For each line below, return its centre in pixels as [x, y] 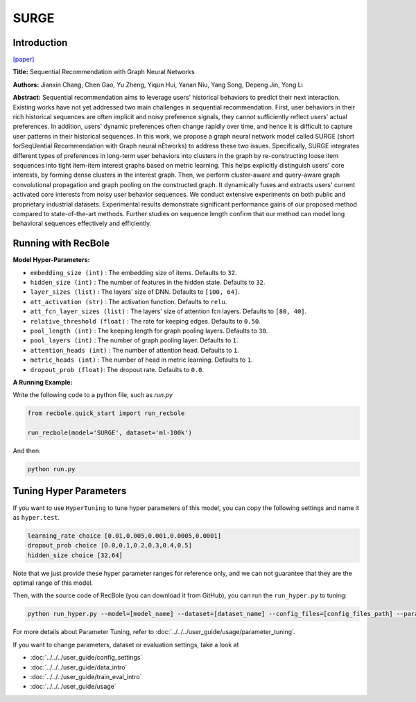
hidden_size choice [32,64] [75, 555]
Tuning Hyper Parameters [70, 491]
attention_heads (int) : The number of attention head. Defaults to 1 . [135, 350]
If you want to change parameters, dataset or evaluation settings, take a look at [126, 644]
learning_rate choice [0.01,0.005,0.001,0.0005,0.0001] [124, 536]
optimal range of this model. [53, 583]
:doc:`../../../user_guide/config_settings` [86, 658]
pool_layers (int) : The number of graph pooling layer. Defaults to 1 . [134, 340]
